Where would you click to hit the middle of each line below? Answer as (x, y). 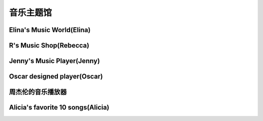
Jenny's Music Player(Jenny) (54, 61)
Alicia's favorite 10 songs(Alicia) (59, 108)
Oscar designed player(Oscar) (56, 77)
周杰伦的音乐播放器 (38, 92)
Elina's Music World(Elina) (50, 30)
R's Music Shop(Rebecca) (49, 45)
